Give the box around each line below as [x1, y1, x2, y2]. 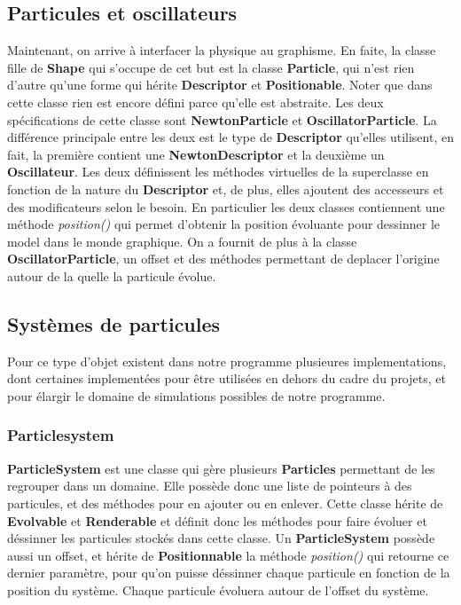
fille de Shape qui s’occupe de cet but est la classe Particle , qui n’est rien [7, 58, 415, 76]
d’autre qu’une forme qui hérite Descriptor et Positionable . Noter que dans [7, 75, 433, 94]
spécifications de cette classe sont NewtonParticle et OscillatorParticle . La [7, 110, 437, 129]
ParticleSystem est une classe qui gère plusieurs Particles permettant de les [7, 459, 435, 477]
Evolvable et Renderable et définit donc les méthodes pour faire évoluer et [7, 511, 427, 530]
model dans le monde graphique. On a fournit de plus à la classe [7, 232, 357, 250]
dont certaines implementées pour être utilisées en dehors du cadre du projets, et [7, 369, 446, 388]
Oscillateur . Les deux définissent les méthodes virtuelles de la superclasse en [7, 162, 429, 181]
